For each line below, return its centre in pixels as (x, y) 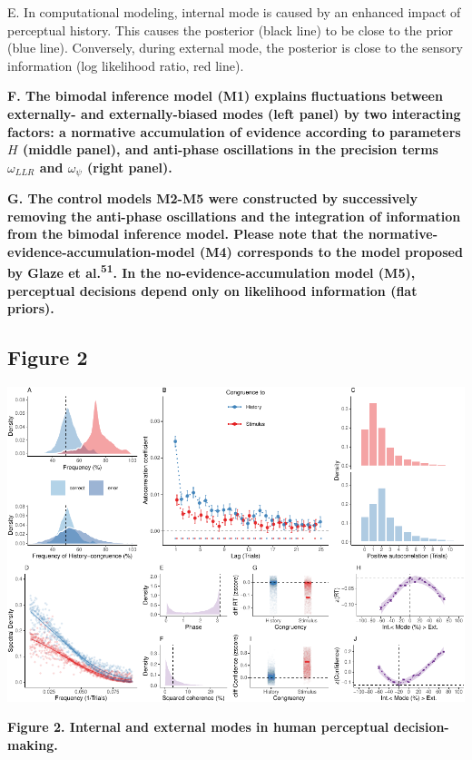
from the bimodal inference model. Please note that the (186, 234)
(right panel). (129, 167)
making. (33, 745)
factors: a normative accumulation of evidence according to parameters (234, 131)
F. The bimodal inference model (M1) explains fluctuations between (225, 96)
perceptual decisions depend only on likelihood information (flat (212, 290)
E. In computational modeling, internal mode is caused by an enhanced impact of (234, 12)
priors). (31, 308)
